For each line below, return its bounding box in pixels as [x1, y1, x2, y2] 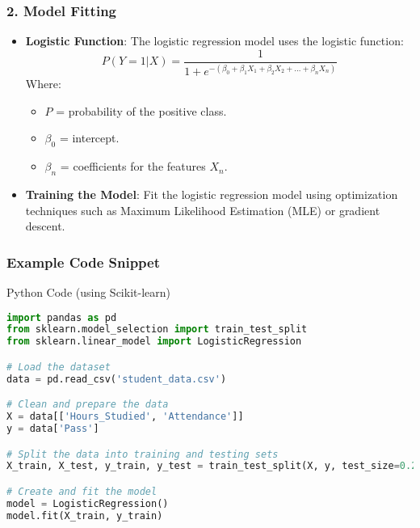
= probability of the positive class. [56, 102, 227, 119]
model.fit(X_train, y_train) [6, 509, 163, 522]
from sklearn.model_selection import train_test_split [6, 323, 308, 336]
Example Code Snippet [6, 251, 161, 272]
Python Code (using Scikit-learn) [6, 284, 170, 300]
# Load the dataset [6, 361, 111, 373]
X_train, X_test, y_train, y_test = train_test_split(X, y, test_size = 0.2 [6, 460, 418, 472]
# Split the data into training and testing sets [6, 448, 279, 460]
